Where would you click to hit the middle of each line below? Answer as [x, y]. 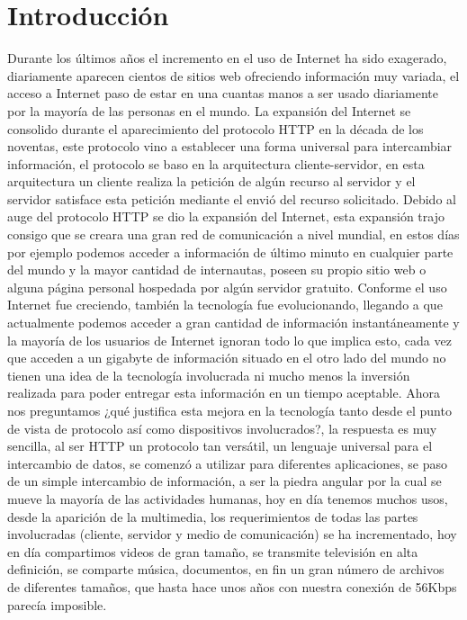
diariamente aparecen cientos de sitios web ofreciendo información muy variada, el [233, 75]
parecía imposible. [57, 604]
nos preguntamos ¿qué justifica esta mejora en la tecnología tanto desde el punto [229, 410]
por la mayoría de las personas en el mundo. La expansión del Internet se [209, 110]
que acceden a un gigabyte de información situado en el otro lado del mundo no [227, 358]
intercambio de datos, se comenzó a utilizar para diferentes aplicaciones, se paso [228, 463]
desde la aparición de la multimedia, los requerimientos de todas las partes [213, 516]
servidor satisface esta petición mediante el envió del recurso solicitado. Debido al [232, 198]
